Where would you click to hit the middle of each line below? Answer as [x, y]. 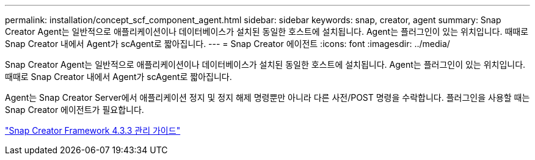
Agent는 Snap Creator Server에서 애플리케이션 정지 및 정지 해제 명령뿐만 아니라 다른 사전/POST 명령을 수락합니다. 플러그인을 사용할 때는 [267, 97]
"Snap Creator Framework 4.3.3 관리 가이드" [93, 130]
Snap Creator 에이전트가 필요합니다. [75, 110]
